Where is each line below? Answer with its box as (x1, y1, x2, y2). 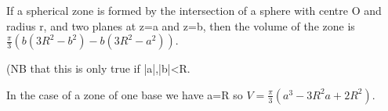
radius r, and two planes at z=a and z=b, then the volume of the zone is (6, 17, 355, 34)
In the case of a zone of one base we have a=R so (6, 86, 243, 102)
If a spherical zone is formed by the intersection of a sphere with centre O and (6, 2, 382, 18)
